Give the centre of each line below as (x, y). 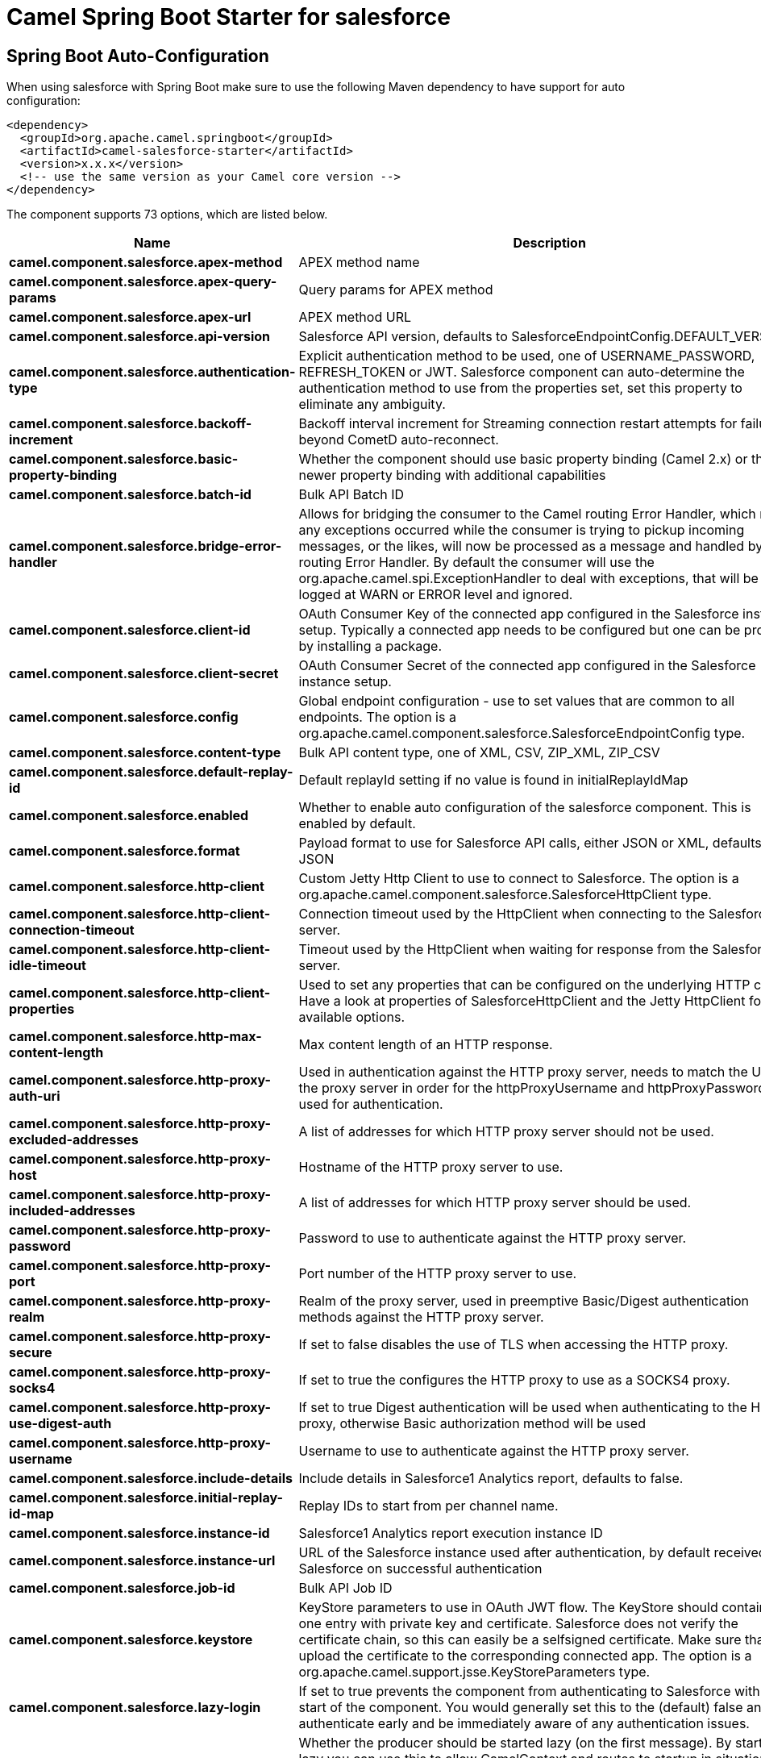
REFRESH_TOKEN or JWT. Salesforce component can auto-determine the (522, 372)
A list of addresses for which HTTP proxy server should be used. (495, 1203)
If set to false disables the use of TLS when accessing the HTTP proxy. (514, 1345)
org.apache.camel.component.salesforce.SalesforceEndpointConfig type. (522, 733)
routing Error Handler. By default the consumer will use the (476, 562)
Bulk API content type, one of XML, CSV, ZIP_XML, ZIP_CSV (479, 753)
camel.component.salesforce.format (125, 851)
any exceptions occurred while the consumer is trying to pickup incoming (522, 530)
